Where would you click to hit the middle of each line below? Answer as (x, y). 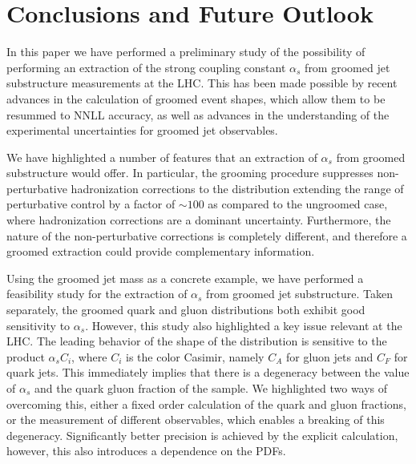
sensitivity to (38, 325)
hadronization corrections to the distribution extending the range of (237, 188)
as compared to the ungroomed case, (298, 204)
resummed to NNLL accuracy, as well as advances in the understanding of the (198, 114)
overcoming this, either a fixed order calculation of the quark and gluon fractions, (206, 403)
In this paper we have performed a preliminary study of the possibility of (186, 52)
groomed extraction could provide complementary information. (161, 251)
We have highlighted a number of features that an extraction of (162, 157)
